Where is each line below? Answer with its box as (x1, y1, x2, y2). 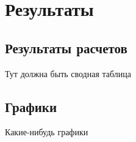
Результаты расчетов (5, 38, 127, 57)
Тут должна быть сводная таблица (5, 67, 132, 80)
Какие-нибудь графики (5, 125, 88, 138)
